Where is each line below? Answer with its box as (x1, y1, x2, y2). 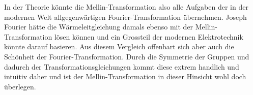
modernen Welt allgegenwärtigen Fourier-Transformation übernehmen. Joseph (4, 11, 247, 22)
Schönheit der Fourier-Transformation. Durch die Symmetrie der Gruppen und (4, 51, 249, 61)
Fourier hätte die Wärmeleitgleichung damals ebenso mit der (4, 21, 193, 32)
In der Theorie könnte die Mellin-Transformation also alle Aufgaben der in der (4, 2, 248, 12)
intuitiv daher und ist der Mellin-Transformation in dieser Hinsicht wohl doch (4, 71, 246, 82)
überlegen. (4, 81, 36, 91)
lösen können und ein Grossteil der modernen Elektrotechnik (54, 31, 243, 42)
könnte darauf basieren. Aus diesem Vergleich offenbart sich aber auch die (4, 41, 234, 52)
